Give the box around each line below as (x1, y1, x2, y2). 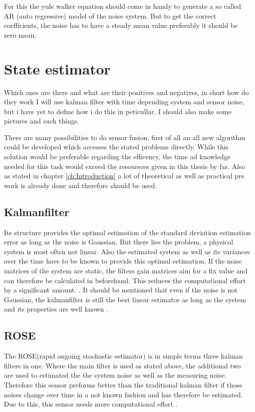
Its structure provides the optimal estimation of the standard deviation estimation (4, 227, 251, 237)
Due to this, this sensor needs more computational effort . (4, 399, 178, 409)
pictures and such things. (4, 116, 79, 126)
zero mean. (4, 29, 37, 40)
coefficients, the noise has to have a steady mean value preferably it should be (4, 20, 238, 30)
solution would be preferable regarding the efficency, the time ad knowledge (4, 151, 230, 162)
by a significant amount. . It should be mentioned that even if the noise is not (4, 285, 238, 295)
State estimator (4, 58, 111, 78)
